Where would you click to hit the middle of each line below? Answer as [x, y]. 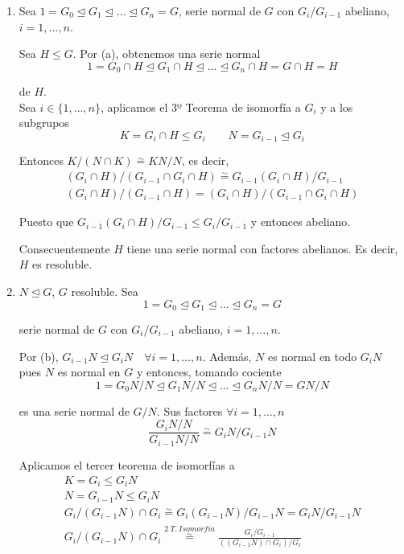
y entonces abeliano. [301, 222]
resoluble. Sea [105, 291]
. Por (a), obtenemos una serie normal [167, 53]
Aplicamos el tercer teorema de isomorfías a [127, 465]
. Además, [227, 356]
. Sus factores [190, 410]
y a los [337, 107]
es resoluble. [62, 264]
